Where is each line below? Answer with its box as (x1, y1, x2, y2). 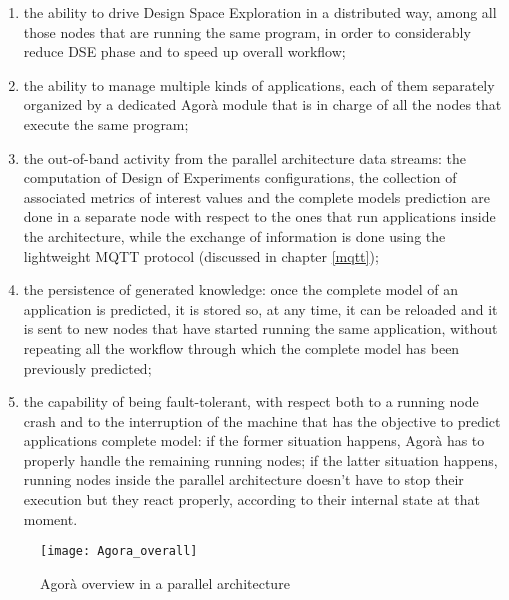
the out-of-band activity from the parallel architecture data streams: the (23, 147, 466, 168)
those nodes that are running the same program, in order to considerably (23, 21, 471, 42)
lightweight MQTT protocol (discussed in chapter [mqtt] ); (23, 245, 379, 266)
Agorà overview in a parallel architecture (40, 572, 290, 593)
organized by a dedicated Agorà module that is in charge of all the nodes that (23, 94, 502, 115)
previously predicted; (23, 357, 152, 378)
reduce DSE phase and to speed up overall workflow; (23, 41, 346, 62)
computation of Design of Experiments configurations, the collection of (23, 167, 457, 188)
